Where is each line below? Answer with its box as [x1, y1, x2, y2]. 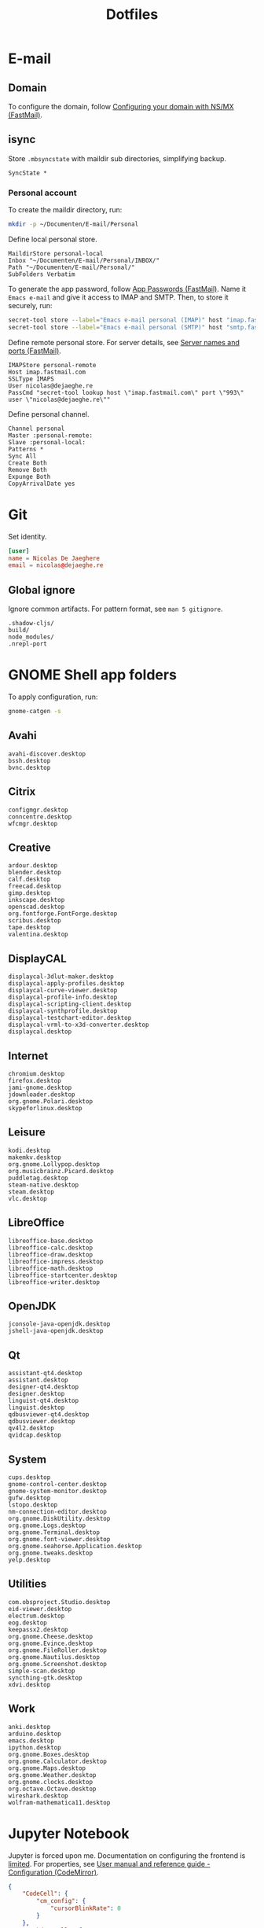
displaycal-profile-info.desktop [8, 993, 118, 1002]
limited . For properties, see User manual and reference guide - [8, 1859, 211, 1868]
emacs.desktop [8, 1736, 55, 1745]
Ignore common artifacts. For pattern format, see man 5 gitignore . [8, 604, 223, 614]
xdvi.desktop [8, 1680, 51, 1688]
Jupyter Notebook [8, 1824, 130, 1842]
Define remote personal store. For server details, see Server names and [8, 337, 240, 347]
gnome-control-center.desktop [8, 1481, 108, 1488]
